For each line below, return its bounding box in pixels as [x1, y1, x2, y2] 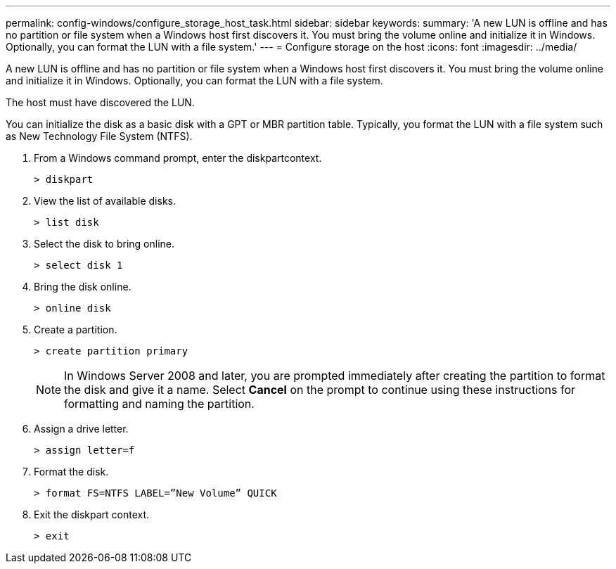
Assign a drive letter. [34, 423, 129, 435]
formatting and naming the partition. [64, 397, 255, 411]
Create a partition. [34, 324, 117, 335]
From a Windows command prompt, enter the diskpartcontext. [34, 152, 322, 164]
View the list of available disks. [34, 195, 176, 207]
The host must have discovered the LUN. [6, 96, 195, 108]
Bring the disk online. [34, 281, 131, 293]
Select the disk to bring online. [34, 238, 174, 250]
